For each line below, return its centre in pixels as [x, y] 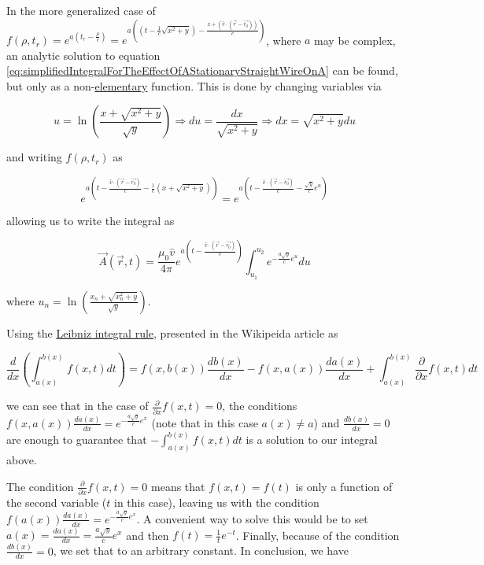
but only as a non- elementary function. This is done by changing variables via [194, 85]
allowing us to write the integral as [91, 220]
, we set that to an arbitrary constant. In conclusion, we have [201, 550]
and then [148, 535]
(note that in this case [205, 422]
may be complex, [355, 40]
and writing [34, 157]
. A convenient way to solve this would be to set [252, 518]
